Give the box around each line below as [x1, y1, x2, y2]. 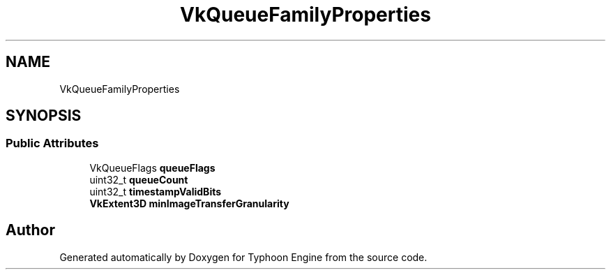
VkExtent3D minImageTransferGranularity [89, 197, 289, 209]
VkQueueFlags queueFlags [89, 161, 216, 174]
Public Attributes [6, 136, 99, 151]
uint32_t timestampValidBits [89, 185, 222, 198]
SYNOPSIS [6, 107, 82, 125]
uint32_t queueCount [89, 173, 188, 186]
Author [6, 221, 55, 239]
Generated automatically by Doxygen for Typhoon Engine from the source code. [59, 251, 428, 263]
